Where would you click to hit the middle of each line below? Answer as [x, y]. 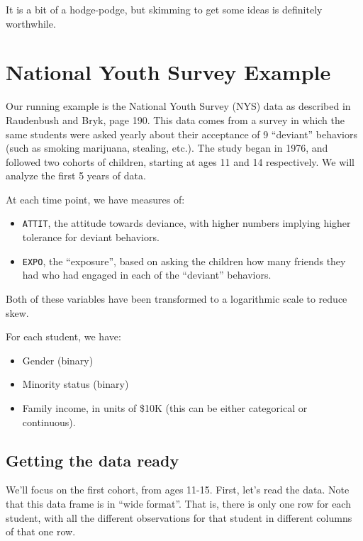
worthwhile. [31, 23]
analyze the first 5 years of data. [76, 175]
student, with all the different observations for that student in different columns [179, 517]
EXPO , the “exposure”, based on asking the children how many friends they [184, 261]
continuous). [49, 422]
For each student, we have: [63, 336]
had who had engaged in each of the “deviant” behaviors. [147, 275]
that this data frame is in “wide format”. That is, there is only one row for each [178, 503]
